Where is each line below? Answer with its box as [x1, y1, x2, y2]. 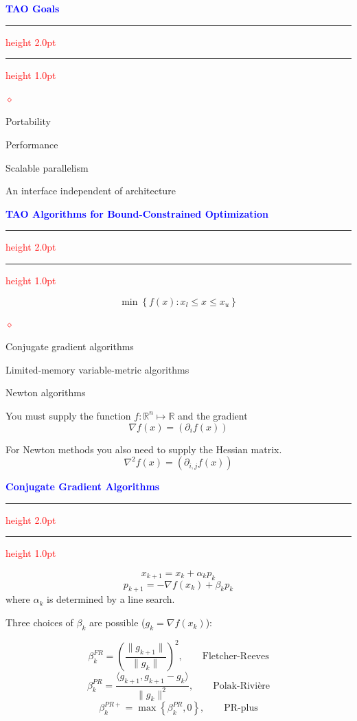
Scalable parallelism [5, 160, 89, 174]
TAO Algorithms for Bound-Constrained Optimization [5, 206, 269, 220]
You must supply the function [5, 408, 131, 422]
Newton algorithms [5, 385, 86, 400]
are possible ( [89, 615, 146, 630]
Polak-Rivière [213, 680, 270, 691]
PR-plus [224, 703, 258, 713]
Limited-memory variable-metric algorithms [5, 362, 189, 376]
